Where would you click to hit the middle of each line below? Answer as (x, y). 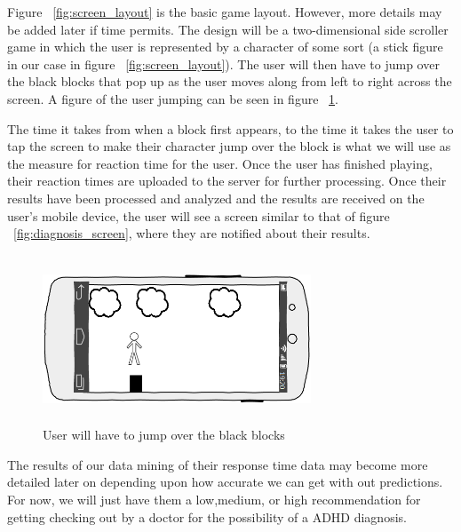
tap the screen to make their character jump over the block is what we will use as (229, 146)
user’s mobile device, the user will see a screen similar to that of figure (199, 215)
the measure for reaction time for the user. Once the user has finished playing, (220, 163)
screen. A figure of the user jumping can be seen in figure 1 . (173, 98)
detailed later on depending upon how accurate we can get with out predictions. (225, 482)
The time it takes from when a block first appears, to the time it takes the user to (230, 128)
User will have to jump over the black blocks (164, 435)
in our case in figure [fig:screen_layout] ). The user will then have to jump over (223, 64)
